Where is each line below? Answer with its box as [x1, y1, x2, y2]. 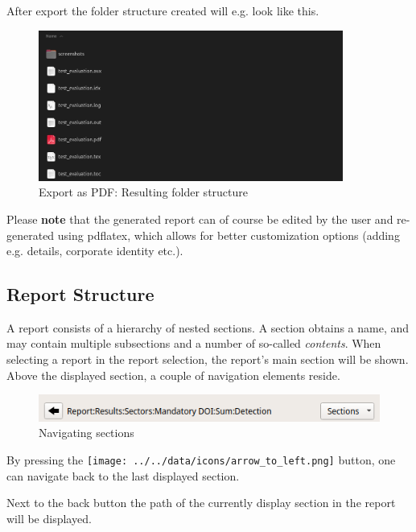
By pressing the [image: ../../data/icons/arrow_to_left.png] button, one [6, 452, 396, 468]
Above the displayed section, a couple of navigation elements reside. [6, 366, 340, 383]
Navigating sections [39, 424, 134, 441]
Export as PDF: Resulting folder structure [39, 184, 249, 200]
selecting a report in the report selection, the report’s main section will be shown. [6, 351, 409, 368]
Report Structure [6, 282, 154, 307]
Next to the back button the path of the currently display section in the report [6, 494, 396, 511]
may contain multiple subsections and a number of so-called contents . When [6, 335, 381, 352]
